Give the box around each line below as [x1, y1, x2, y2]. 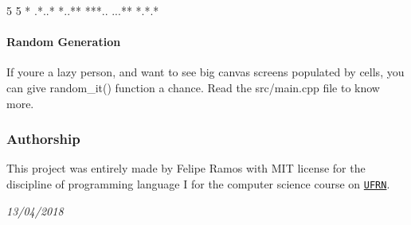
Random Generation [6, 33, 121, 50]
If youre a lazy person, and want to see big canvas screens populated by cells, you [6, 64, 405, 80]
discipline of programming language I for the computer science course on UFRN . [6, 175, 390, 192]
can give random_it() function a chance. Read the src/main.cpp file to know [6, 79, 380, 95]
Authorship [6, 129, 80, 149]
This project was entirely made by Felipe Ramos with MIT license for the [6, 160, 366, 177]
